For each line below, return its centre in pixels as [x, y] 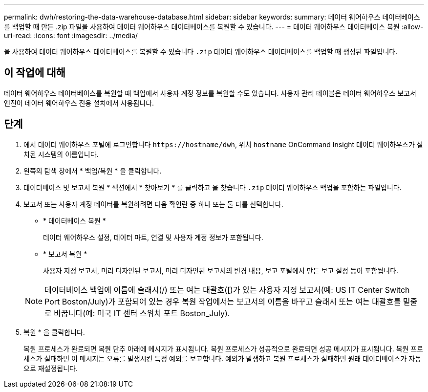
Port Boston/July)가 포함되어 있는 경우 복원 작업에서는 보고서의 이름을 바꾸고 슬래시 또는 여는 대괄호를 [223, 301]
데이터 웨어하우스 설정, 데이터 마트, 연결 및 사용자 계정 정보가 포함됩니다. [153, 237]
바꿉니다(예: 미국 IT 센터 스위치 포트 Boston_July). [142, 313]
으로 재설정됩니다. [51, 368]
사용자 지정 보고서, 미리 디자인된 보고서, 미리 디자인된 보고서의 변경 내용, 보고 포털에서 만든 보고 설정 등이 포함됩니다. [221, 270]
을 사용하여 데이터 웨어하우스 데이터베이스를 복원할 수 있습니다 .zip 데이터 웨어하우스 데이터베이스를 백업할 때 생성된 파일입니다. [201, 52]
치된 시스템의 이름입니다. [61, 154]
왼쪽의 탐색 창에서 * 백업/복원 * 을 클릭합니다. [93, 171]
